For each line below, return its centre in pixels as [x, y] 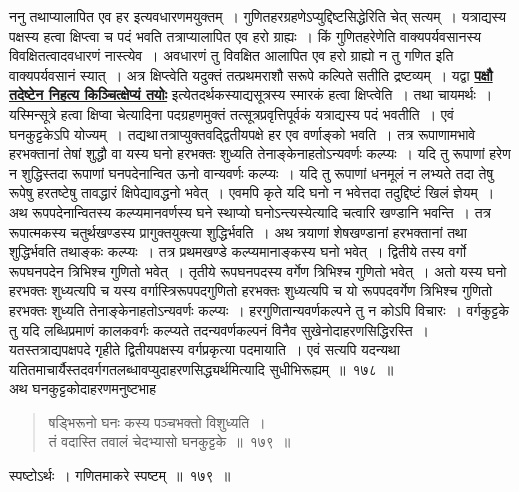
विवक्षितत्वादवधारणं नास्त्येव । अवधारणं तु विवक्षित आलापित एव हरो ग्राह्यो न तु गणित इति [231, 55]
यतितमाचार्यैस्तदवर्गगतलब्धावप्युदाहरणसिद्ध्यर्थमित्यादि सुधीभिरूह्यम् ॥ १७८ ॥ [201, 368]
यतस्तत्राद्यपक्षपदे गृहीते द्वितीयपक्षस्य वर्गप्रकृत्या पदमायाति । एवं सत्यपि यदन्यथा [204, 349]
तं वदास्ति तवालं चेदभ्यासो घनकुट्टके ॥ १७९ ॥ [169, 441]
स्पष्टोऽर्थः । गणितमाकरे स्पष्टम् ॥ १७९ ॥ [120, 475]
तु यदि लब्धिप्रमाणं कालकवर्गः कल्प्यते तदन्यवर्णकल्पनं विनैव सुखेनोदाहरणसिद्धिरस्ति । [219, 329]
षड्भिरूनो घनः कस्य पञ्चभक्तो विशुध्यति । [157, 421]
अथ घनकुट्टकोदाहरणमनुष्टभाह [83, 388]
